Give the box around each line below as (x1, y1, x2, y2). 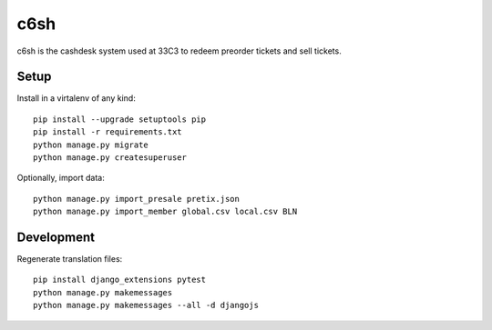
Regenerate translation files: (16, 254, 123, 265)
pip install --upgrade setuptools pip (33, 114, 207, 125)
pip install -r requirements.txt (33, 127, 182, 137)
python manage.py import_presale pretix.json (33, 194, 241, 204)
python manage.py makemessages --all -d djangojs (33, 300, 260, 311)
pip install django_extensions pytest (33, 275, 207, 285)
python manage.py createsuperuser (33, 153, 187, 163)
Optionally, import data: (16, 173, 105, 184)
